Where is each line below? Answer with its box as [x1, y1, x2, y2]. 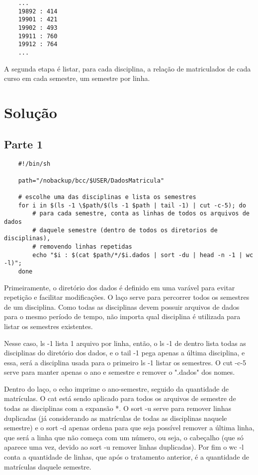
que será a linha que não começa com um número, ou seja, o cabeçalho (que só [4, 432, 244, 442]
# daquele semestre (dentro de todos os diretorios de [32, 226, 218, 234]
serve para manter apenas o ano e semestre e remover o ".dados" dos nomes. [4, 367, 235, 377]
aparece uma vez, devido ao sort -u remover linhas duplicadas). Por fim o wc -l [4, 442, 244, 452]
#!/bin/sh [18, 160, 51, 168]
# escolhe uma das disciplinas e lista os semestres [18, 193, 196, 201]
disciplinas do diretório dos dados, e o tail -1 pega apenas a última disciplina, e [4, 347, 245, 358]
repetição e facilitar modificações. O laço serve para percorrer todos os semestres [4, 292, 250, 302]
